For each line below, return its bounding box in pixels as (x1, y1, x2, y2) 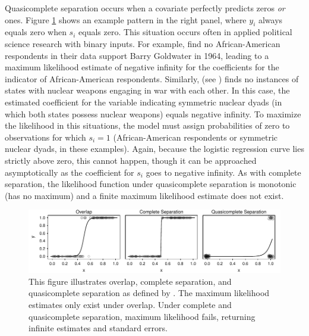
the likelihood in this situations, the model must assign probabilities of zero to (5, 119, 290, 132)
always (258, 13, 283, 26)
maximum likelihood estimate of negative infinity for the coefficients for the (5, 61, 279, 73)
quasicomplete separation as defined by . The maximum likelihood (29, 287, 270, 299)
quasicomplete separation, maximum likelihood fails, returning (29, 310, 256, 322)
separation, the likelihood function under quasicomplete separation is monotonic (5, 178, 297, 190)
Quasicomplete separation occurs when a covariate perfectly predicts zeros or (5, 2, 285, 14)
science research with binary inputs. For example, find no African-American (5, 37, 280, 49)
